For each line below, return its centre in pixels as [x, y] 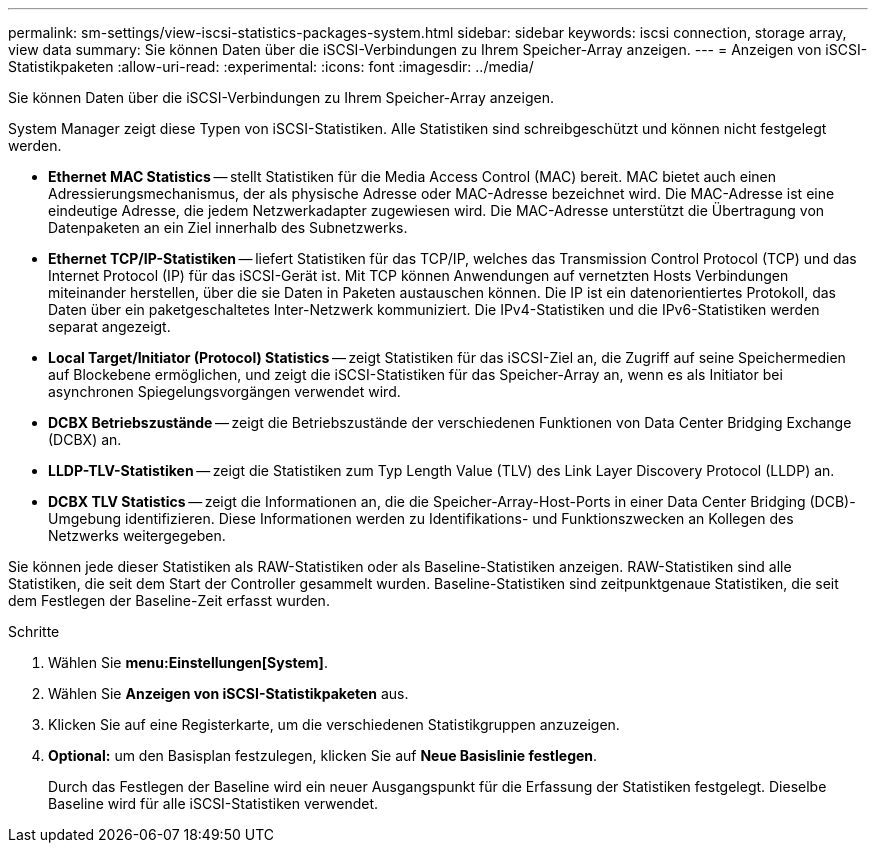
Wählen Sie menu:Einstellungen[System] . [188, 662]
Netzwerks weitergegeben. [137, 535]
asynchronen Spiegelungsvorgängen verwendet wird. [224, 391]
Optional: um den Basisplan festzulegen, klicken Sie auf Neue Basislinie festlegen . [323, 755]
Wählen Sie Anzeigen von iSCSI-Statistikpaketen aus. [228, 693]
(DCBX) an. [85, 439]
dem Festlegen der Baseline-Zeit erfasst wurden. [169, 600]
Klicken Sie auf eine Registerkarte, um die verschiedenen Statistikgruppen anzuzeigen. [334, 724]
